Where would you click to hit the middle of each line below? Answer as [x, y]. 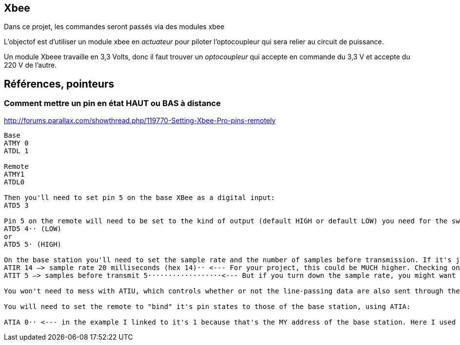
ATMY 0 [16, 143]
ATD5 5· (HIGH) [33, 244]
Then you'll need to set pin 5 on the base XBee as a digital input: [140, 197]
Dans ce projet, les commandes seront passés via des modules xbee [114, 27]
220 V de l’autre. [30, 65]
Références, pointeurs [59, 84]
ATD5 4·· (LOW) [33, 228]
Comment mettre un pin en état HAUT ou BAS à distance [112, 103]
